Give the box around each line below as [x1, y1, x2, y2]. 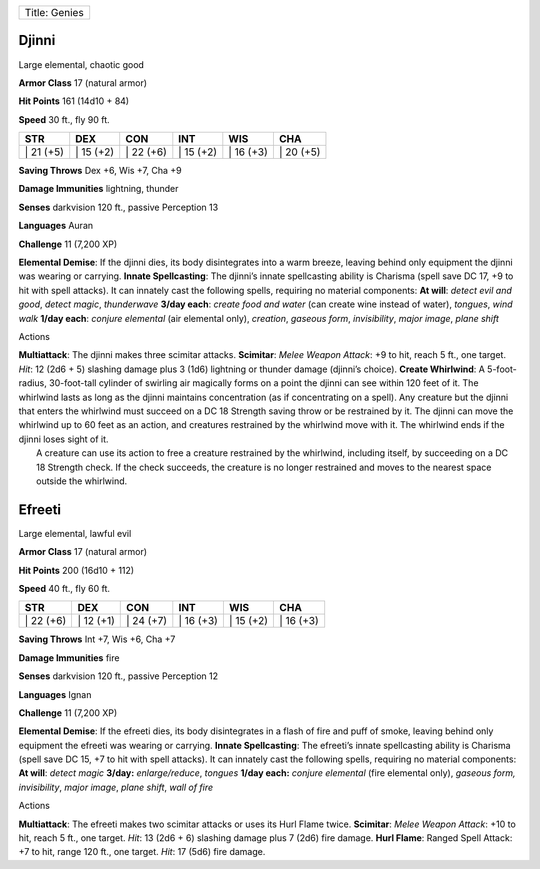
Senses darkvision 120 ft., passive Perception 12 [18, 670, 219, 682]
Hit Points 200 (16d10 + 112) [18, 564, 135, 576]
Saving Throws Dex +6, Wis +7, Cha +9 [18, 165, 182, 177]
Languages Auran [18, 220, 94, 232]
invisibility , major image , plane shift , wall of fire [18, 781, 214, 793]
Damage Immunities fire [18, 651, 120, 664]
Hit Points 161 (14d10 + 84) [18, 95, 130, 107]
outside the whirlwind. [36, 475, 128, 487]
